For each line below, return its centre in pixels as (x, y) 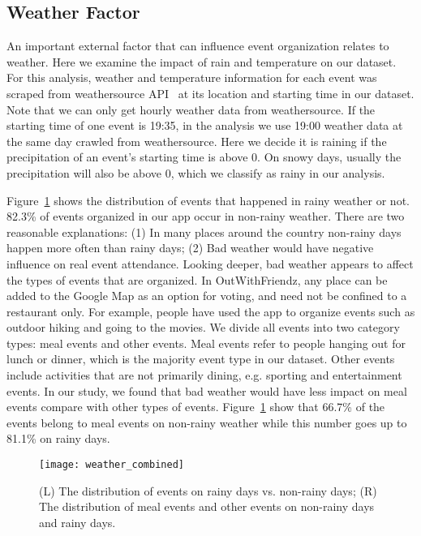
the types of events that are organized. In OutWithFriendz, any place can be (197, 279)
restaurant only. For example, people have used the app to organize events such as (211, 311)
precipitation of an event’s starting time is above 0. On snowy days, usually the (204, 157)
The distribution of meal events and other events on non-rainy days (207, 506)
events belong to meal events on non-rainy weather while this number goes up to (207, 422)
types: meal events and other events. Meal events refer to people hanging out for (206, 343)
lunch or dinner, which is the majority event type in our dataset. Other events (201, 359)
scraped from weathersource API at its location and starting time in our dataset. (210, 93)
